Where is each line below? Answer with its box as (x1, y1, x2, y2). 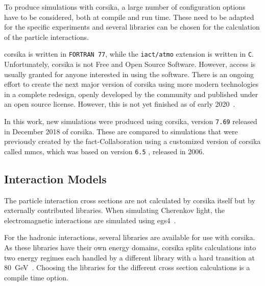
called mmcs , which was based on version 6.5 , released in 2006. (4, 146, 205, 156)
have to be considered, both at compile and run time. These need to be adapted (4, 11, 254, 22)
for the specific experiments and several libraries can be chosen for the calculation (4, 21, 260, 32)
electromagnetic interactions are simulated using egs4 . (4, 214, 176, 225)
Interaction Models (4, 171, 107, 186)
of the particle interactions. (4, 31, 89, 42)
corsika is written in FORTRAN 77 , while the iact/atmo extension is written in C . (4, 49, 254, 59)
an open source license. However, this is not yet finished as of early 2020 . (4, 99, 235, 109)
